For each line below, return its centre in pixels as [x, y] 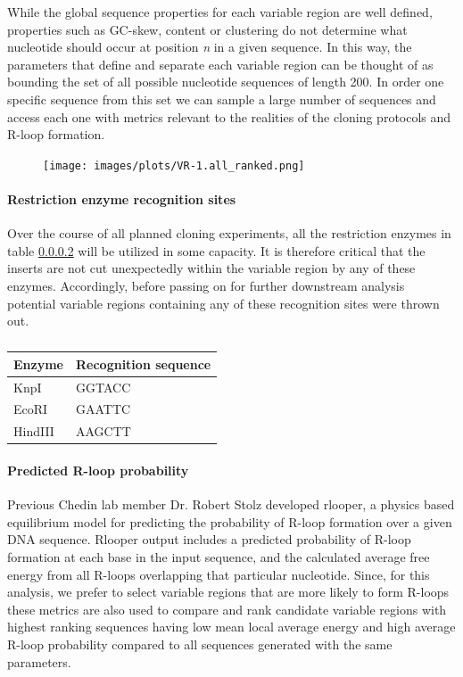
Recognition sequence [143, 363]
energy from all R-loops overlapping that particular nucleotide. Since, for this [219, 574]
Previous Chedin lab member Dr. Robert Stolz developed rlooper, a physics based [231, 504]
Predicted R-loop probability [98, 470]
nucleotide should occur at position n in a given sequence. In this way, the [210, 47]
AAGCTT [103, 431]
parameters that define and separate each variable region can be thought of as [220, 64]
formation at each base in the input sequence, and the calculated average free [219, 556]
